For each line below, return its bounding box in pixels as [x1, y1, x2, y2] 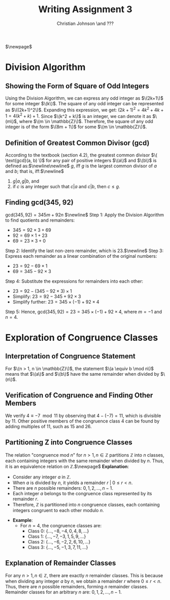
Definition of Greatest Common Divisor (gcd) [5, 138, 150, 147]
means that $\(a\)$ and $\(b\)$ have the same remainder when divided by [5, 371, 160, 377]
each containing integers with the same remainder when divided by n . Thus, [5, 458, 164, 464]
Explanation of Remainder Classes [5, 558, 116, 567]
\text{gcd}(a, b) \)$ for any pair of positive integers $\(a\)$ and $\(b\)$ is [5, 158, 157, 164]
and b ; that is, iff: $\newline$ [5, 168, 64, 174]
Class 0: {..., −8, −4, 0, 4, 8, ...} [27, 528, 89, 534]
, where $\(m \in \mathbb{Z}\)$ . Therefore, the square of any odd [16, 118, 153, 125]
